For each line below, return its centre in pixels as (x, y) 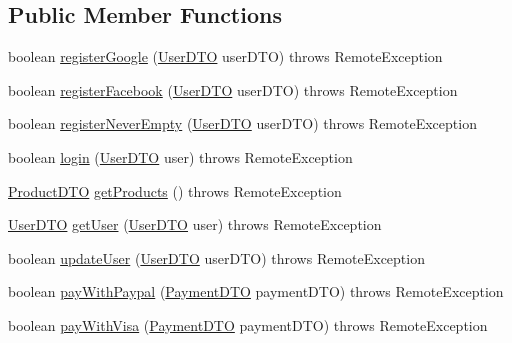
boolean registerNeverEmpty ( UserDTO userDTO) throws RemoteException (242, 123)
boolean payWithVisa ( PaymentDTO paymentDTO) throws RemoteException (248, 324)
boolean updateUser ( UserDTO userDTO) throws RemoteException (216, 257)
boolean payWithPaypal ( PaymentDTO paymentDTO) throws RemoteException (256, 291)
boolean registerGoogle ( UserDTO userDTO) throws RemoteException (225, 56)
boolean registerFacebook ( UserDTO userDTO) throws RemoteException (233, 89)
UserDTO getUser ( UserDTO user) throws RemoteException (195, 224)
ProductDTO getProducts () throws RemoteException (175, 190)
